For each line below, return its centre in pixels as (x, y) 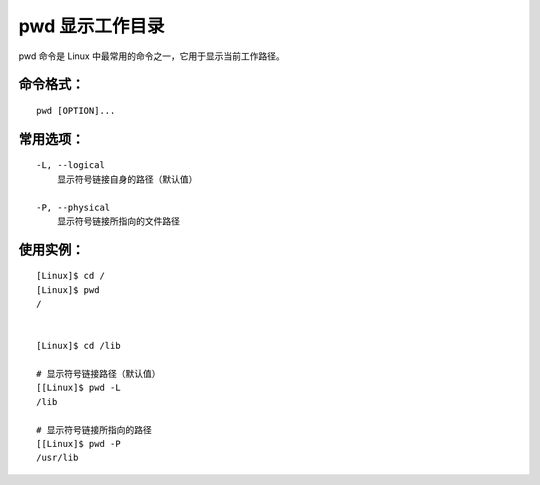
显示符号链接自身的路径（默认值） (127, 179)
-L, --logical (70, 165)
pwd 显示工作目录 (91, 26)
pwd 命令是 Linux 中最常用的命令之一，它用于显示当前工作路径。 (151, 56)
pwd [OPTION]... (76, 110)
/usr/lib (57, 458)
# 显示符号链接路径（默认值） (98, 374)
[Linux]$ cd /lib (78, 346)
